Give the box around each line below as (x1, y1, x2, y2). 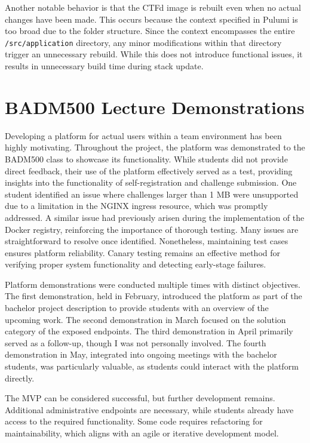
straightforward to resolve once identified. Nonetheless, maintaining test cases (5, 235, 288, 247)
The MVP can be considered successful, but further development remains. (5, 392, 275, 404)
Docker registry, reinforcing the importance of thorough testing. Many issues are (5, 223, 299, 235)
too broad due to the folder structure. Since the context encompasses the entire (5, 24, 295, 37)
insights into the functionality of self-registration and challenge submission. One (5, 176, 297, 189)
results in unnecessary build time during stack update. (5, 60, 204, 72)
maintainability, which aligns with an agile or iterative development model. (5, 427, 279, 439)
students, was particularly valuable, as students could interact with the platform (5, 360, 299, 373)
